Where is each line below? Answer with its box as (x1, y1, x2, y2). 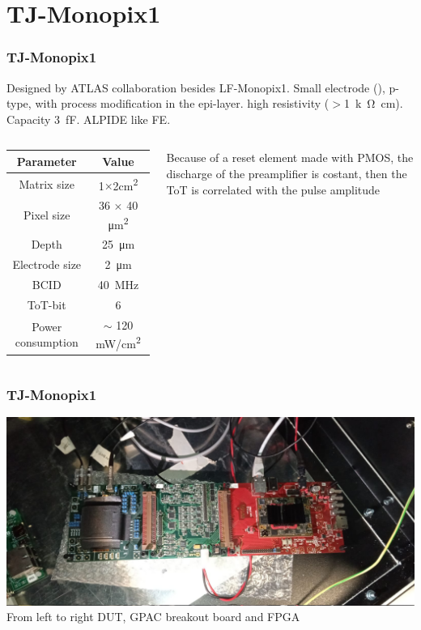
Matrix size (19, 175, 75, 192)
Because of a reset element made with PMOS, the (166, 149, 414, 166)
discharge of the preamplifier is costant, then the (166, 164, 407, 181)
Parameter (16, 152, 77, 169)
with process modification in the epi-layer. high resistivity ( (35, 95, 330, 112)
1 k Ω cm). (343, 95, 403, 112)
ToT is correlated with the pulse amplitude (166, 181, 381, 198)
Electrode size (12, 256, 82, 273)
